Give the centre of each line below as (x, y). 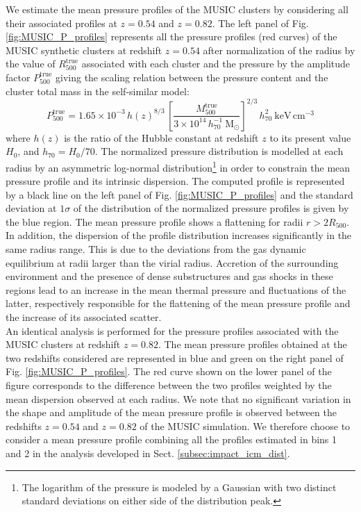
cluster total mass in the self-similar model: (98, 91)
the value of (31, 64)
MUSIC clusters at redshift (63, 344)
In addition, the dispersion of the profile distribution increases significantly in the (179, 235)
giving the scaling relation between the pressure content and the (192, 77)
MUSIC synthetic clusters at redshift (84, 50)
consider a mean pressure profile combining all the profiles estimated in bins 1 (171, 439)
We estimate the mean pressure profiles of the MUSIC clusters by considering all (177, 9)
